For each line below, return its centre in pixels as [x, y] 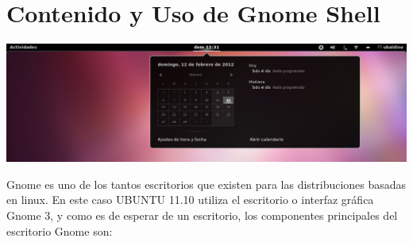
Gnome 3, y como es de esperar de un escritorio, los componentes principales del [202, 215]
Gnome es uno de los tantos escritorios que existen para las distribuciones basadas [206, 184]
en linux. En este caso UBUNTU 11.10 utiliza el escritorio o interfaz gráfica [190, 200]
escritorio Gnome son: [60, 230]
